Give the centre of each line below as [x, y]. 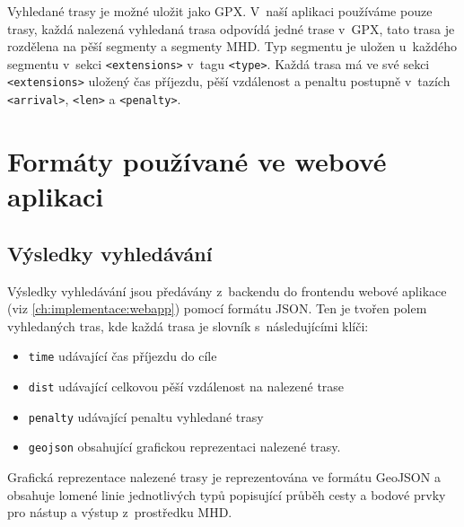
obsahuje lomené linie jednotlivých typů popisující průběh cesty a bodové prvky [227, 494]
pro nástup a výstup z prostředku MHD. [120, 512]
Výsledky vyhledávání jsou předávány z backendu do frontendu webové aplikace [227, 290]
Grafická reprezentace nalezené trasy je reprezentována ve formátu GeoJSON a [224, 476]
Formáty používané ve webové [197, 160]
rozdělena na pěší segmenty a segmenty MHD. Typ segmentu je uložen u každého [232, 46]
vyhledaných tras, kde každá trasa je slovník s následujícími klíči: [188, 325]
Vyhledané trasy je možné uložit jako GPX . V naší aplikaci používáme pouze [220, 11]
